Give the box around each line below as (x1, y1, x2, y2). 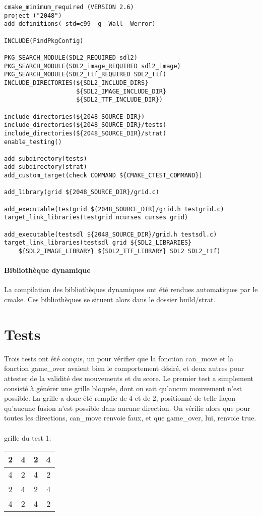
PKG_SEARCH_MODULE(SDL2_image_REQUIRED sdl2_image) (4, 62, 181, 70)
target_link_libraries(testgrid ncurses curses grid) (4, 214, 188, 221)
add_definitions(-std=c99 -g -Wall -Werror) (4, 20, 156, 28)
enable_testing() (4, 138, 62, 146)
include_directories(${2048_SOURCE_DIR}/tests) (4, 121, 167, 129)
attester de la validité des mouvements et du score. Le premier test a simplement (4, 372, 253, 383)
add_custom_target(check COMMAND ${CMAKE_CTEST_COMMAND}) (4, 172, 203, 179)
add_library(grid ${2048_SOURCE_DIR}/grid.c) (4, 189, 159, 196)
